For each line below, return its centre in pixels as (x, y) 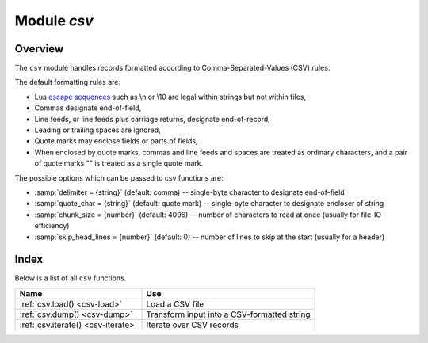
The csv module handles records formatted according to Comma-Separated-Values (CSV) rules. (172, 68)
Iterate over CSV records (193, 325)
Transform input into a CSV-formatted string (228, 314)
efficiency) (52, 226)
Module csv (54, 21)
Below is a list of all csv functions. (71, 278)
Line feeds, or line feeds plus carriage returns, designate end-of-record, (153, 119)
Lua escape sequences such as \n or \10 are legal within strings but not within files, (170, 97)
